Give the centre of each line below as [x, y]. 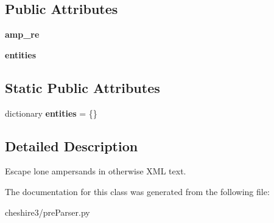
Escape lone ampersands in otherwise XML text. [96, 171]
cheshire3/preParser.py [47, 212]
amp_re [22, 34]
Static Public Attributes [83, 87]
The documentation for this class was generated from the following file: [137, 191]
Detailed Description [72, 146]
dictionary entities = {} [51, 113]
